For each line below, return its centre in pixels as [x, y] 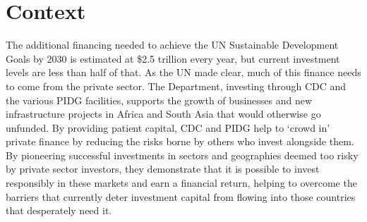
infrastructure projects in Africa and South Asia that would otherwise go [163, 114]
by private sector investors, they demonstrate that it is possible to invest [163, 169]
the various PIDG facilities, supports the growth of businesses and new [159, 100]
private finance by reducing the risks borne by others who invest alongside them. [180, 141]
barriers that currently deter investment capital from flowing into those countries [181, 196]
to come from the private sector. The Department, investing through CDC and [176, 86]
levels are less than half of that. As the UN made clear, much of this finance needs [183, 72]
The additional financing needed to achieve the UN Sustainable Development [172, 45]
